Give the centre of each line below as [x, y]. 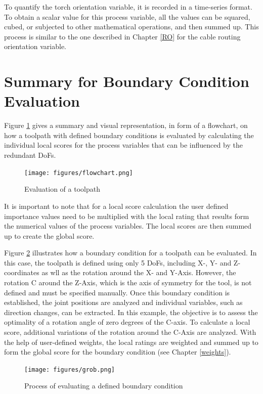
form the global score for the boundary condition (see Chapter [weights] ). [118, 352]
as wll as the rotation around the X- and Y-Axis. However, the [139, 272]
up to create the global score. [49, 235]
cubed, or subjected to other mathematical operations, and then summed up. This [131, 27]
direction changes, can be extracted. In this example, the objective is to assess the [131, 312]
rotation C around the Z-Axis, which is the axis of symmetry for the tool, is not [128, 282]
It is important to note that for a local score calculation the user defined [116, 206]
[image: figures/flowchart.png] [79, 173]
